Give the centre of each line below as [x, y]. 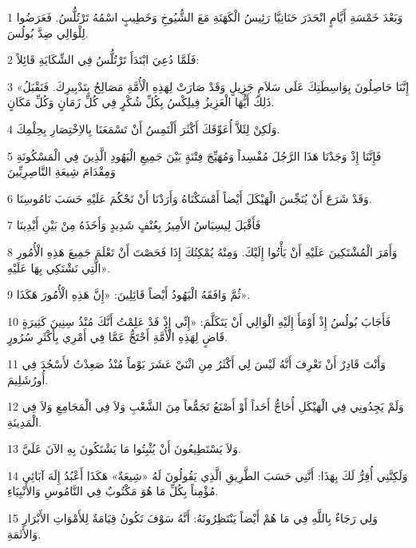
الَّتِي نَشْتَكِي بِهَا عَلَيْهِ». [59, 267]
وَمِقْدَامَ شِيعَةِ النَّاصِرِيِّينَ [61, 171]
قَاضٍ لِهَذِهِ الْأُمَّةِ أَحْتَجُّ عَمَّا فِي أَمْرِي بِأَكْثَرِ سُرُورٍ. [118, 337]
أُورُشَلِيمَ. [28, 379]
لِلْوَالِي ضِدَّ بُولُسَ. [48, 32]
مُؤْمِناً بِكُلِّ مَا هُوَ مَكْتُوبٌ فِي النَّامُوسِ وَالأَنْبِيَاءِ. [113, 491]
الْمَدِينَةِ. [25, 421]
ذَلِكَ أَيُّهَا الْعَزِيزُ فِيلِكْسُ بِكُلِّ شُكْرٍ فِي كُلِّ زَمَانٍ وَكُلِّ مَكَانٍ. [141, 102]
